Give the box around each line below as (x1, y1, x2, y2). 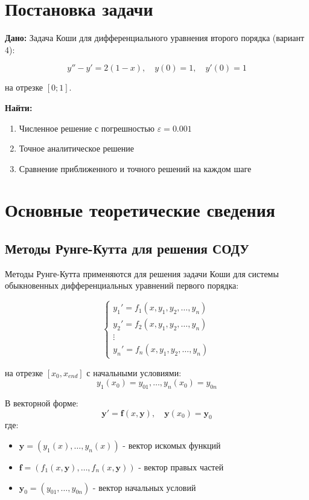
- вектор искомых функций (123, 439, 221, 452)
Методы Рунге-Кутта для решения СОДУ (5, 239, 249, 258)
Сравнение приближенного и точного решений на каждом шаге (19, 162, 252, 175)
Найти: (5, 101, 33, 114)
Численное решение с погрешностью (19, 121, 155, 134)
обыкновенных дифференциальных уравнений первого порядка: (5, 279, 239, 292)
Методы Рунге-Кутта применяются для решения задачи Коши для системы (5, 267, 279, 280)
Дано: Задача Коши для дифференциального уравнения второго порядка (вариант (5, 31, 305, 44)
